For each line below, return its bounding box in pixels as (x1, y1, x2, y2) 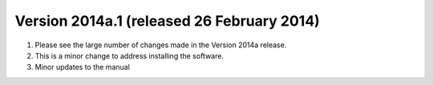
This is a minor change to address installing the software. (34, 51, 225, 60)
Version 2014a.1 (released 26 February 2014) (14, 12, 320, 30)
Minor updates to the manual (34, 63, 130, 72)
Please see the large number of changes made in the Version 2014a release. (34, 40, 287, 50)
